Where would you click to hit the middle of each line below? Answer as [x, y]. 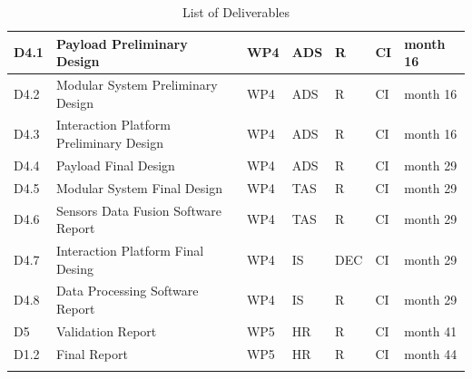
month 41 [431, 330]
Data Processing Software [127, 291]
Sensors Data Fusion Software [138, 210]
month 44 [431, 353]
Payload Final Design [115, 165]
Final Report [92, 353]
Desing [75, 268]
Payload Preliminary [122, 43]
